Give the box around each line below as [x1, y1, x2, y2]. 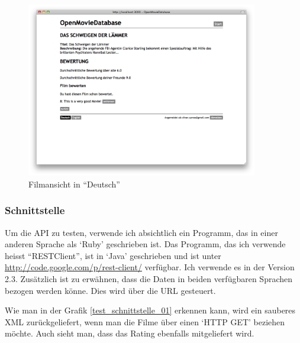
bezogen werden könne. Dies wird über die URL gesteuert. [5, 284, 216, 296]
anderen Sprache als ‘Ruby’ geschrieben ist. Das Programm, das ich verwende [5, 238, 286, 250]
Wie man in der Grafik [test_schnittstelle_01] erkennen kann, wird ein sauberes [5, 304, 296, 316]
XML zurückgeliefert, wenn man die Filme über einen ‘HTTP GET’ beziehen [5, 315, 285, 328]
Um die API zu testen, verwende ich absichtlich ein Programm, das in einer [5, 226, 278, 238]
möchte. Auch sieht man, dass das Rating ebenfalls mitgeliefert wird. [5, 327, 254, 339]
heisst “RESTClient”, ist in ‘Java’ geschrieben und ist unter [5, 249, 221, 261]
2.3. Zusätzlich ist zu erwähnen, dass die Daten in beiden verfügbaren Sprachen [5, 272, 293, 284]
